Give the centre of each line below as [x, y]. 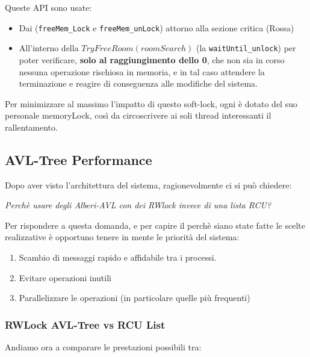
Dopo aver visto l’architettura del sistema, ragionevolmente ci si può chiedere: [148, 185]
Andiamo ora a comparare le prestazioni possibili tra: [103, 347]
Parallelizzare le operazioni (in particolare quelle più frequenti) [135, 298]
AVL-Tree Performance [79, 159]
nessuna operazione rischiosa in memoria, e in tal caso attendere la [142, 71]
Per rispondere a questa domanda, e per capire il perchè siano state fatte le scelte [155, 225]
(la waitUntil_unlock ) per [246, 48]
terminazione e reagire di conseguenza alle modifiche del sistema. [138, 83]
